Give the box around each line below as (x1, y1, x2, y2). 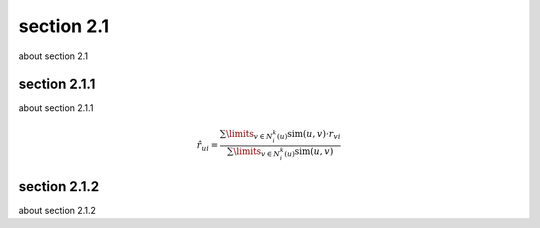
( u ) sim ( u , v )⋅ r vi (276, 128, 341, 142)
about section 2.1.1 (18, 102, 94, 114)
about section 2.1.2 (18, 204, 97, 216)
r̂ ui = (196, 140, 219, 153)
